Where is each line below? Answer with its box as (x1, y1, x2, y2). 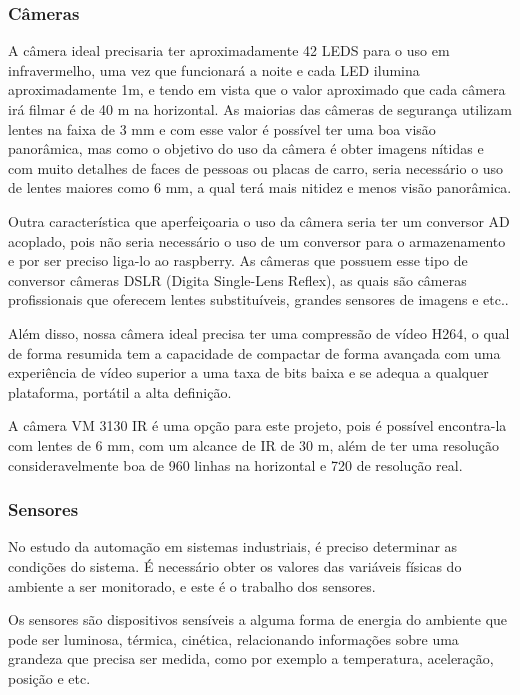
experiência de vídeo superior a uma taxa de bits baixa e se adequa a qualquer (8, 362, 489, 383)
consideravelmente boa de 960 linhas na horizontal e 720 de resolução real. (8, 454, 463, 475)
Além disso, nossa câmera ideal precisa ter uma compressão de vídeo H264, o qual (8, 322, 510, 343)
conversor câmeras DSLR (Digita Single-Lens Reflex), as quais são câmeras (8, 269, 467, 290)
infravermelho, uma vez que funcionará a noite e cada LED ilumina (8, 59, 420, 80)
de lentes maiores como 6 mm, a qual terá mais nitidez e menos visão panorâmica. (8, 177, 512, 198)
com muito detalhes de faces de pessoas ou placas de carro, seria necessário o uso (8, 157, 504, 178)
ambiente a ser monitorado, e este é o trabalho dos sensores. (8, 575, 376, 596)
